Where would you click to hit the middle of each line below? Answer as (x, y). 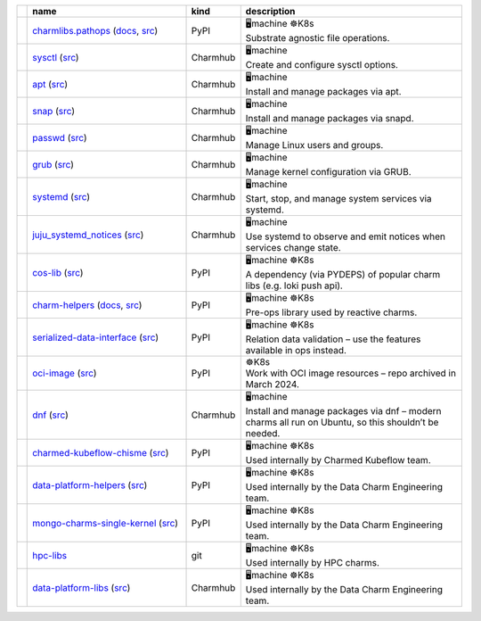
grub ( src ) (53, 164)
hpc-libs (49, 555)
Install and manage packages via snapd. (330, 118)
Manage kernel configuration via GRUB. (328, 172)
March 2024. (273, 384)
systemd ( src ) (61, 196)
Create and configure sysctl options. (322, 65)
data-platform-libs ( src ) (82, 587)
